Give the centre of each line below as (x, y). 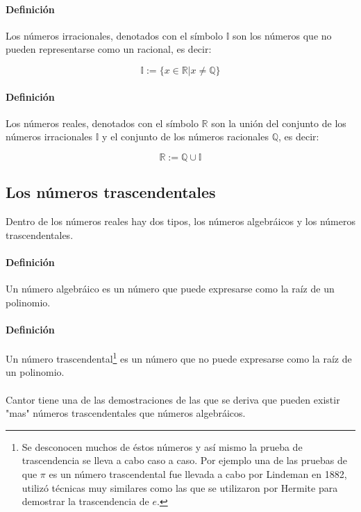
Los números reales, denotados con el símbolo (102, 123)
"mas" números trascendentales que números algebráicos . (126, 413)
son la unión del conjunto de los (279, 123)
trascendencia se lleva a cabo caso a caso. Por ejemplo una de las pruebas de (184, 460)
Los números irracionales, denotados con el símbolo (114, 35)
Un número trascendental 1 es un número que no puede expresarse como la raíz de (179, 357)
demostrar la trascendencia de (85, 501)
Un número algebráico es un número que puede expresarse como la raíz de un (170, 289)
